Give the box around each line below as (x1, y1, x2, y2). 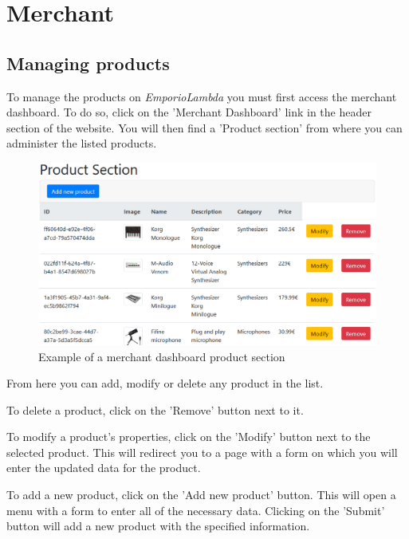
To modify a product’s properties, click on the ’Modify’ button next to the (6, 428, 371, 445)
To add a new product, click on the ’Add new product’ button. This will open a (6, 486, 396, 503)
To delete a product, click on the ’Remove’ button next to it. (6, 401, 304, 418)
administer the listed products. (6, 135, 157, 151)
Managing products (6, 50, 170, 75)
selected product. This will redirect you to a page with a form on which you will (6, 443, 398, 460)
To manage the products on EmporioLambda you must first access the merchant (6, 88, 397, 104)
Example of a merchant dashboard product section (38, 348, 285, 364)
